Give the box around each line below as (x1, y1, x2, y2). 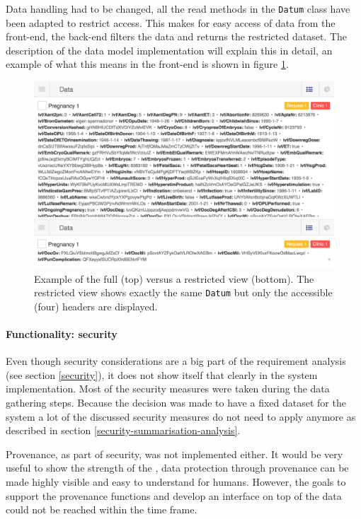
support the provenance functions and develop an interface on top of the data (6, 488, 342, 503)
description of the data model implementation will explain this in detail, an (6, 42, 333, 57)
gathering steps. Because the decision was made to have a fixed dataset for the (6, 395, 346, 410)
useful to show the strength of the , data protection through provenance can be (6, 460, 349, 475)
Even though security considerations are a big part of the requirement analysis (6, 354, 346, 368)
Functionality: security (6, 327, 118, 342)
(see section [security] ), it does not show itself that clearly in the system (6, 367, 318, 382)
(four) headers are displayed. (34, 298, 158, 313)
